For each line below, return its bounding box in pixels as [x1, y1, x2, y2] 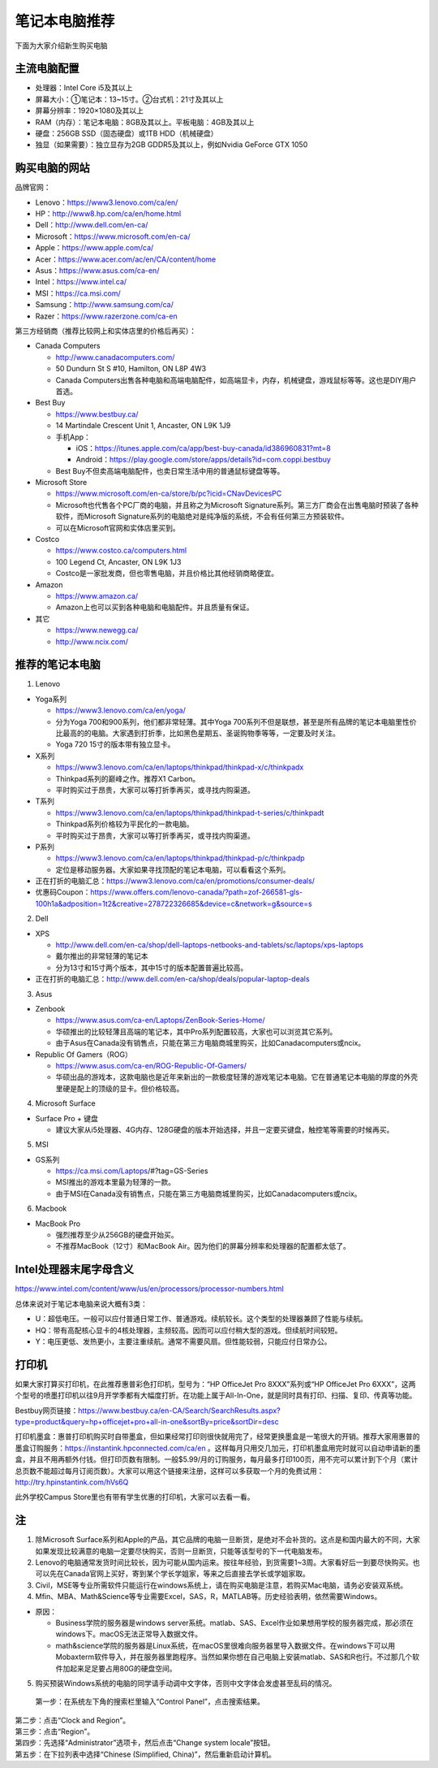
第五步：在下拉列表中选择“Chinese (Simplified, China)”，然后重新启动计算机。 [15, 1749, 276, 1759]
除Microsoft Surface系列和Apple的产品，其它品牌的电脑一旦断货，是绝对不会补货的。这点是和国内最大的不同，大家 [35, 1535, 421, 1545]
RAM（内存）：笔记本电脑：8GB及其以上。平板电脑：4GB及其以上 [35, 117, 255, 127]
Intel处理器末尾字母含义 [15, 1263, 134, 1276]
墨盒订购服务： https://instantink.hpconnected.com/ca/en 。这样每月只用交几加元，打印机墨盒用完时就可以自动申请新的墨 [15, 1443, 421, 1453]
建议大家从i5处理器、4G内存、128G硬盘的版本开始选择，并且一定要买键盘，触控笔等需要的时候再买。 [55, 1124, 394, 1134]
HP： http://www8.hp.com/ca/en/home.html [35, 209, 182, 219]
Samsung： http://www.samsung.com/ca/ [35, 300, 174, 310]
